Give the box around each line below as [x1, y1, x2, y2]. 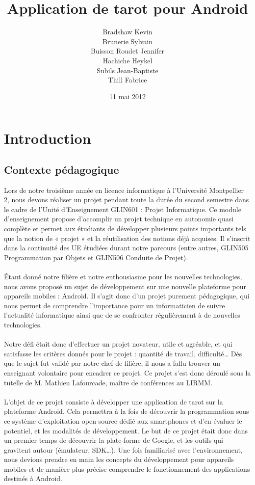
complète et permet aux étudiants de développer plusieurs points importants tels [4, 223, 246, 234]
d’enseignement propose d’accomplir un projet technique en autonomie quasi [4, 214, 234, 224]
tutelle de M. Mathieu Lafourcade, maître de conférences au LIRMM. [4, 377, 213, 387]
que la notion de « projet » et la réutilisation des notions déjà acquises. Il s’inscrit [4, 233, 251, 243]
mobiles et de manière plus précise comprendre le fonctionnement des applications [4, 463, 250, 474]
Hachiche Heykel [102, 55, 153, 65]
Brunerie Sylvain [102, 36, 153, 46]
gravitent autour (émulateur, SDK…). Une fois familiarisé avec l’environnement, [4, 444, 243, 455]
